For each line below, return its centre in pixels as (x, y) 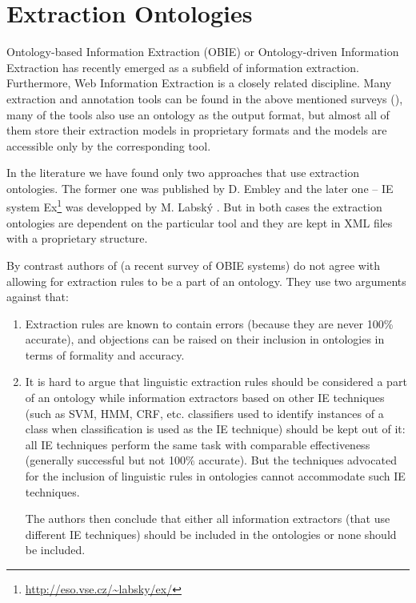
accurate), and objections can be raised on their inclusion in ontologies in (205, 339)
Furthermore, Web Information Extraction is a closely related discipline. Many (199, 83)
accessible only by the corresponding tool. (109, 145)
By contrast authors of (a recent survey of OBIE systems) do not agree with (194, 265)
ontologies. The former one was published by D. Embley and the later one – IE (200, 188)
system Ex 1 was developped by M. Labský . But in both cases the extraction (194, 206)
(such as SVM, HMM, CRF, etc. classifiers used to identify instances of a (204, 413)
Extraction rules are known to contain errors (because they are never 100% (209, 323)
